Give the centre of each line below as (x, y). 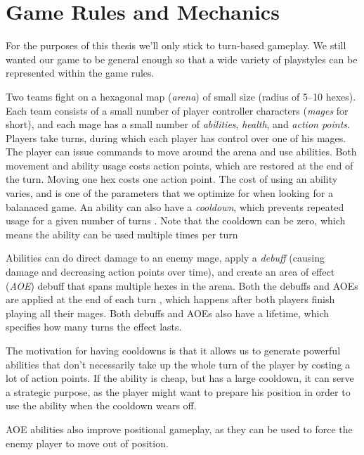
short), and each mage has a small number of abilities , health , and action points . (178, 124)
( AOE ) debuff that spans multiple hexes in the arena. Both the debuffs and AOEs (182, 285)
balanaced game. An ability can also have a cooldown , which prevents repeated (175, 206)
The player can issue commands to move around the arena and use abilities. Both (181, 152)
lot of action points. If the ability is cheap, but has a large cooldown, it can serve (180, 378)
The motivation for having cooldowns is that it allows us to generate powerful (173, 350)
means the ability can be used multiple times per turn (122, 234)
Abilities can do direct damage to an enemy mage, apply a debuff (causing (165, 258)
